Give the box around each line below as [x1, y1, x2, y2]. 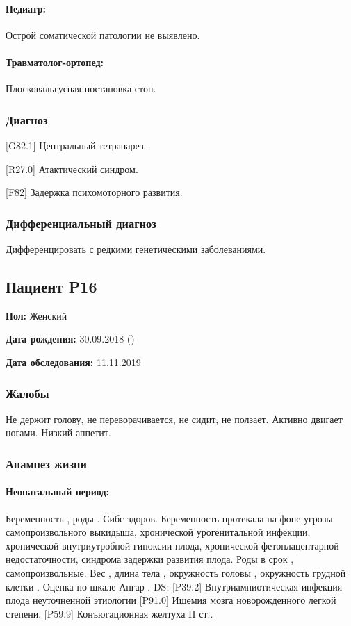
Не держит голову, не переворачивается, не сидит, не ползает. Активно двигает [6, 411, 343, 426]
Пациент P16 [6, 275, 97, 297]
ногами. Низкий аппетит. [6, 425, 111, 440]
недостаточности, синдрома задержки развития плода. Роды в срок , [6, 552, 294, 566]
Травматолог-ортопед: [6, 54, 104, 69]
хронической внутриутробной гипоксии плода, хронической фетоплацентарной [6, 538, 339, 552]
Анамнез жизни [6, 454, 87, 472]
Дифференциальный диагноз [6, 214, 156, 231]
